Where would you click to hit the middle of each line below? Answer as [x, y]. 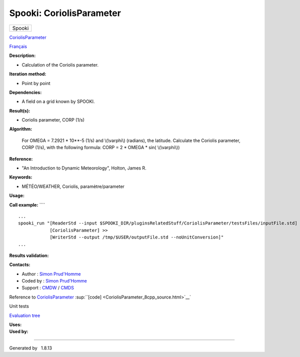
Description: [22, 55]
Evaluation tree [25, 315]
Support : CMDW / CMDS [48, 288]
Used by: [19, 331]
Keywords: [21, 177]
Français [18, 46]
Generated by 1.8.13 [31, 348]
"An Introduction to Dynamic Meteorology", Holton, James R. [84, 168]
